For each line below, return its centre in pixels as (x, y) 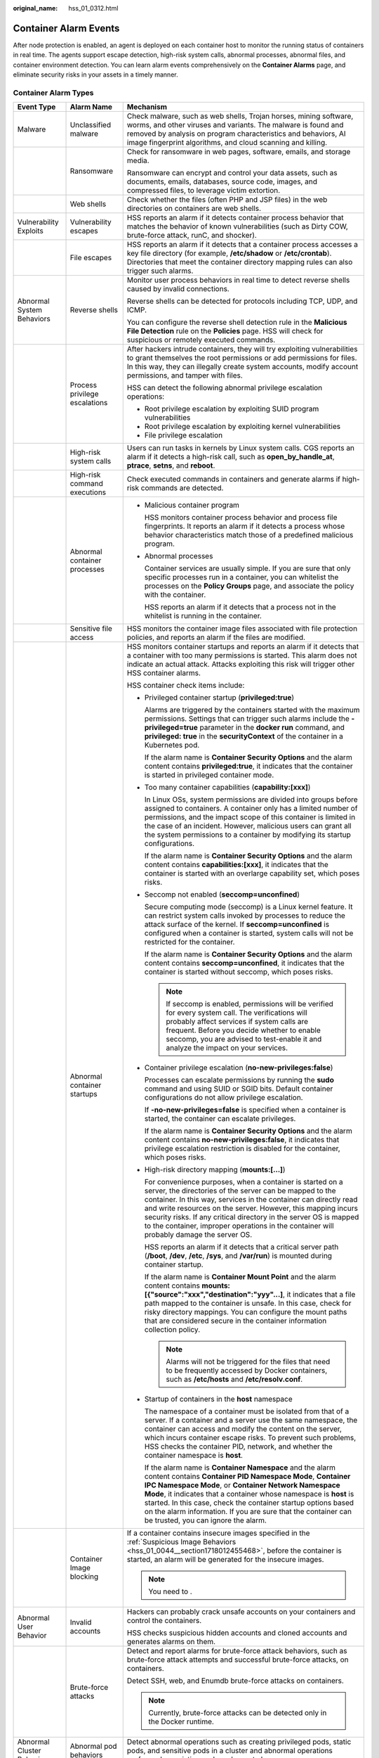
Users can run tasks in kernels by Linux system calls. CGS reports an (240, 448)
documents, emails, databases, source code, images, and (222, 181)
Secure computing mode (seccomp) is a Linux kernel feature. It (249, 907)
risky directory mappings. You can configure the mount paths (246, 1312)
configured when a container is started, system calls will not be (249, 933)
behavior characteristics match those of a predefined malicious (249, 535)
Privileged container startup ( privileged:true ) (219, 698)
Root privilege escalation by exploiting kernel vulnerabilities (242, 427)
